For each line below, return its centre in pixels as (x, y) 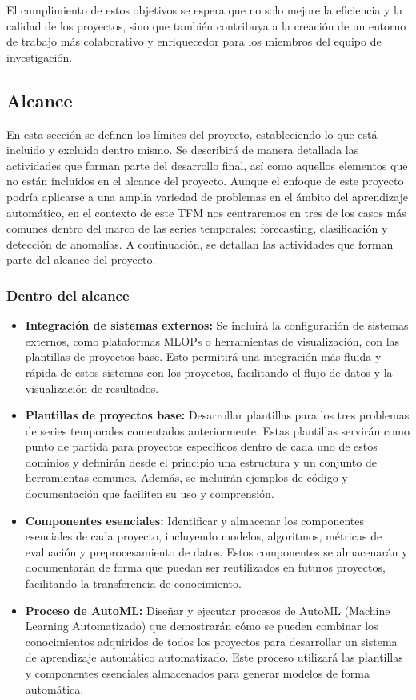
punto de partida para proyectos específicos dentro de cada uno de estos (201, 446)
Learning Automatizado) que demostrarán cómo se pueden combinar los (202, 626)
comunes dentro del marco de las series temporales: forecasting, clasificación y (197, 228)
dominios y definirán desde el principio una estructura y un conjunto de (201, 461)
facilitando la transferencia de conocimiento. (133, 583)
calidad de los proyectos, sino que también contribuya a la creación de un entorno (206, 25)
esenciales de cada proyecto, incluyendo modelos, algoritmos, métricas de (204, 536)
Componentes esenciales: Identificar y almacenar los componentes (194, 520)
